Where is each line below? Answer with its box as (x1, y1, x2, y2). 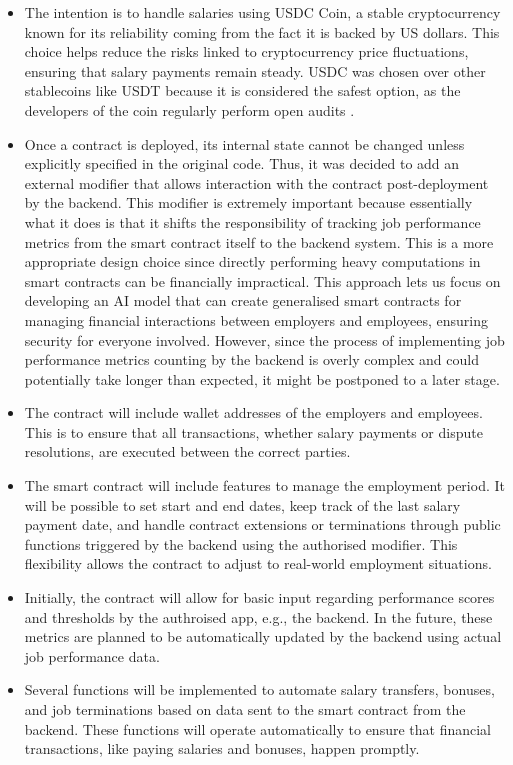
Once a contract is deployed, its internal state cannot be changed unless (24, 133, 465, 154)
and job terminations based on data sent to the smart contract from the (24, 699, 466, 719)
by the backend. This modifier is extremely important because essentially (24, 192, 473, 213)
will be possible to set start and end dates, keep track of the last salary (24, 494, 461, 515)
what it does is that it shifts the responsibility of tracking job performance (24, 211, 481, 232)
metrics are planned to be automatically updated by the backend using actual (24, 626, 502, 647)
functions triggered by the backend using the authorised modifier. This (24, 533, 458, 554)
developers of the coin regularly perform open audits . (24, 99, 355, 120)
